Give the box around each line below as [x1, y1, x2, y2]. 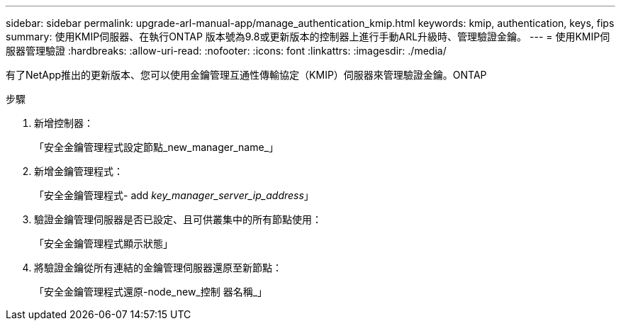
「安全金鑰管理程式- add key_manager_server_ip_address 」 [34, 189, 314, 201]
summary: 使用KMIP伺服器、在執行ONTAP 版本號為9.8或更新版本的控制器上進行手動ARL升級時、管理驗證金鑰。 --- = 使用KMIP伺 [6, 30, 610, 43]
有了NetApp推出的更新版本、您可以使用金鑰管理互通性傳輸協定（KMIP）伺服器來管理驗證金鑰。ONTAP [6, 69, 487, 81]
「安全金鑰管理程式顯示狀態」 [34, 237, 173, 249]
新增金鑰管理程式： [34, 165, 123, 177]
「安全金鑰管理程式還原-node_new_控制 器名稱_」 [34, 286, 268, 298]
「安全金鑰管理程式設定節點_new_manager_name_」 [34, 141, 279, 153]
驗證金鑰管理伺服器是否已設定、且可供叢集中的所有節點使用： [34, 213, 322, 225]
